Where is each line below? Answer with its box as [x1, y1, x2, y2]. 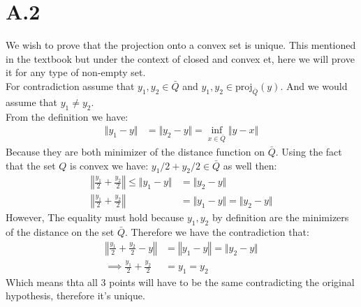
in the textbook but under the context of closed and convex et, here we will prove [6, 51, 355, 66]
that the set [6, 158, 56, 172]
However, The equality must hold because [6, 210, 184, 225]
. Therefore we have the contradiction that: [125, 225, 309, 239]
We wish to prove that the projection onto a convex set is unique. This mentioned [6, 38, 356, 52]
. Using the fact [275, 144, 342, 158]
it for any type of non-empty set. [6, 65, 146, 80]
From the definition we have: [6, 109, 128, 123]
